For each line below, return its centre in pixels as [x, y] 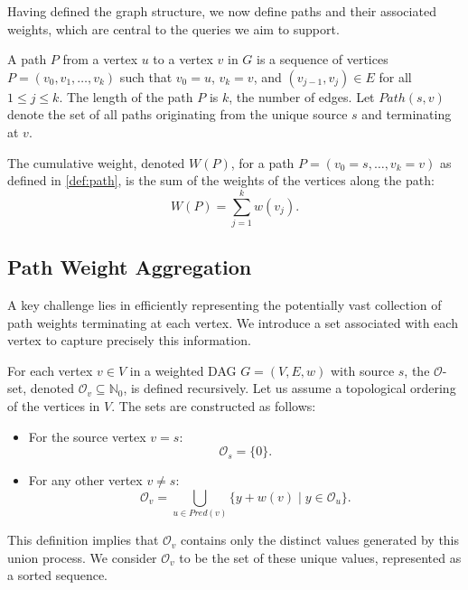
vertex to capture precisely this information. [129, 340]
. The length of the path [126, 96]
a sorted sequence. [58, 575]
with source [362, 370]
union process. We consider [82, 557]
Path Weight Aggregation [130, 267]
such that [146, 76]
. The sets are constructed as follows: [214, 406]
